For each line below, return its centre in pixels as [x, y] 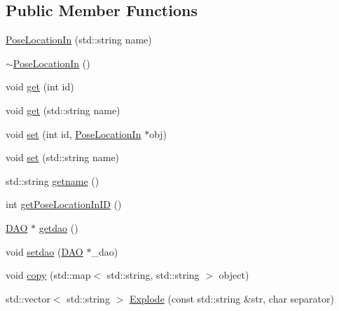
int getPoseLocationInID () [64, 204]
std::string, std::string [153, 275]
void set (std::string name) [63, 157]
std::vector [28, 298]
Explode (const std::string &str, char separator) [231, 298]
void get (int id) [40, 87]
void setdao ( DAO [44, 251]
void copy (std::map [48, 275]
